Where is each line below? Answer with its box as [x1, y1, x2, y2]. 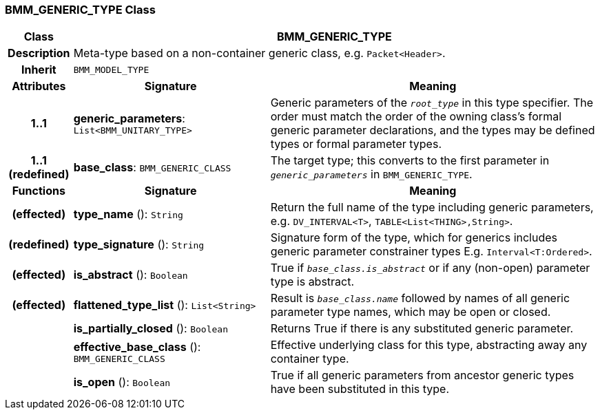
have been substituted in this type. [270, 382, 450, 396]
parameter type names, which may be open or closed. [270, 305, 551, 319]
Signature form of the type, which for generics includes [270, 231, 557, 245]
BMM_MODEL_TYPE [73, 64, 149, 75]
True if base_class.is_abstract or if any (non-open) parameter [270, 261, 590, 275]
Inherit [21, 63, 56, 77]
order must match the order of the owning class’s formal [270, 109, 562, 124]
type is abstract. [270, 275, 355, 289]
